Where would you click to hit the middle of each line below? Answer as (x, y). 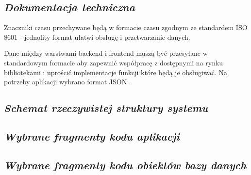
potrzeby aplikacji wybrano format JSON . (67, 82)
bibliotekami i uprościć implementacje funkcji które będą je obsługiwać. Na (116, 72)
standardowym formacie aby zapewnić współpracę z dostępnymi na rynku (114, 62)
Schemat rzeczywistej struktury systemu (106, 108)
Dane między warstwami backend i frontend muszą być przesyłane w (106, 53)
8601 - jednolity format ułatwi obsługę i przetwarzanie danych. (97, 37)
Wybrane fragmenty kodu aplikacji (92, 136)
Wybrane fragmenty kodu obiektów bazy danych (125, 165)
